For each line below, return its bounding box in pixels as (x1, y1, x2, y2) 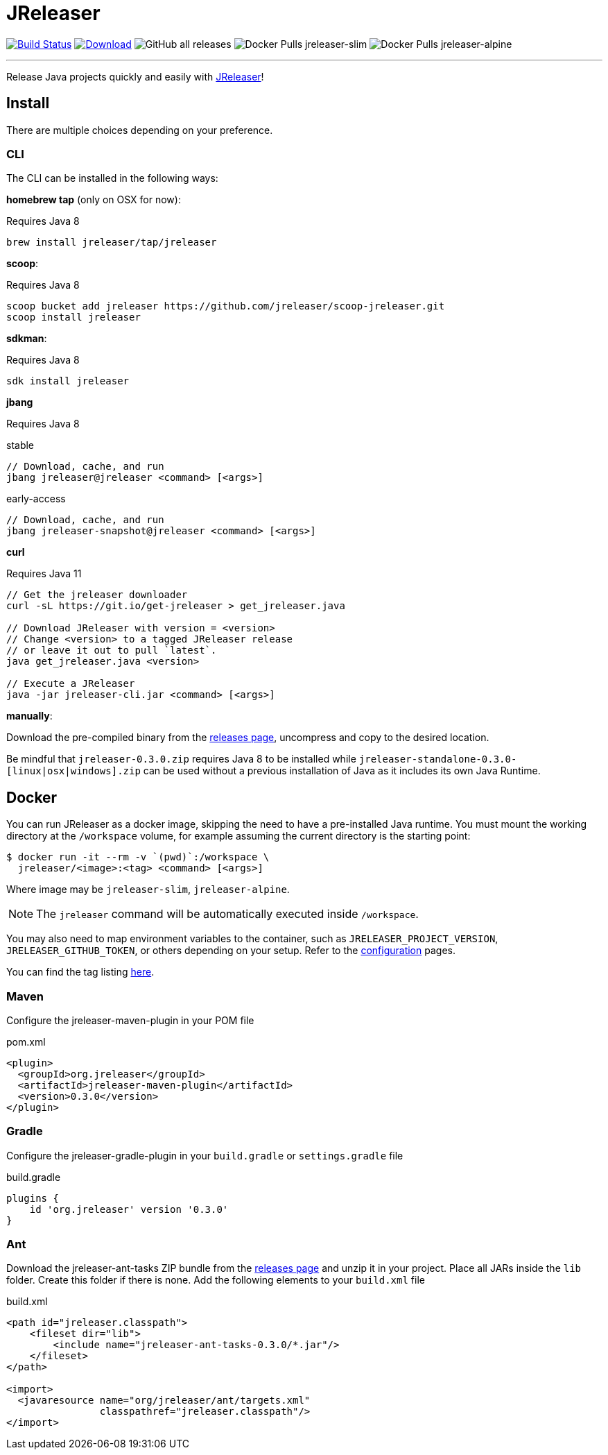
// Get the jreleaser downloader (6, 589, 188, 601)
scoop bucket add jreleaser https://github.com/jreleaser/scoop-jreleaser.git (6, 300, 445, 312)
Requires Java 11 (6, 568, 82, 580)
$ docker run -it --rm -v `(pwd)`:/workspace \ (6, 851, 270, 863)
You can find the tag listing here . (6, 966, 155, 978)
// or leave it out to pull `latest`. (6, 645, 217, 656)
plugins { (6, 1192, 59, 1204)
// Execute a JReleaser (6, 678, 135, 690)
